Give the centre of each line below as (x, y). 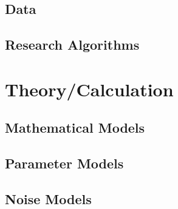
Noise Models (48, 198)
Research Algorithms (72, 45)
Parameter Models (64, 163)
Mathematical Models (75, 128)
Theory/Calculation (89, 89)
